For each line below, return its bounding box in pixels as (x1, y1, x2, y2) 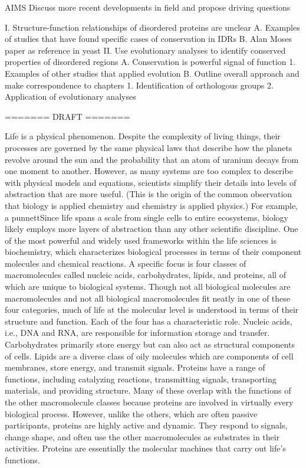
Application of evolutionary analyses (5, 90, 136, 103)
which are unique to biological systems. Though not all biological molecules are (5, 280, 291, 293)
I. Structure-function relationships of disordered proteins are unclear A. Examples (5, 21, 300, 33)
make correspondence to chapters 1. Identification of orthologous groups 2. (5, 78, 274, 91)
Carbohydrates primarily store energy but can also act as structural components (5, 338, 295, 351)
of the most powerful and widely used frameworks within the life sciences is (5, 234, 277, 246)
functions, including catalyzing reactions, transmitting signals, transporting (5, 372, 277, 385)
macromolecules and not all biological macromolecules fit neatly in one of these (5, 292, 291, 304)
